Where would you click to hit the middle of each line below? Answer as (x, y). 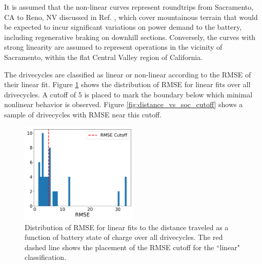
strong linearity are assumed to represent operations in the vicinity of (113, 47)
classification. (46, 257)
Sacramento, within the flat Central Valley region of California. (104, 57)
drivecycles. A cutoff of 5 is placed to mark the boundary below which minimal (128, 94)
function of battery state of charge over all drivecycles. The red (124, 237)
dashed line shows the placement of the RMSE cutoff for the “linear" (133, 247)
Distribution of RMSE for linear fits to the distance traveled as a (127, 227)
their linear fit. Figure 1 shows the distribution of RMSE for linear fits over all (127, 84)
